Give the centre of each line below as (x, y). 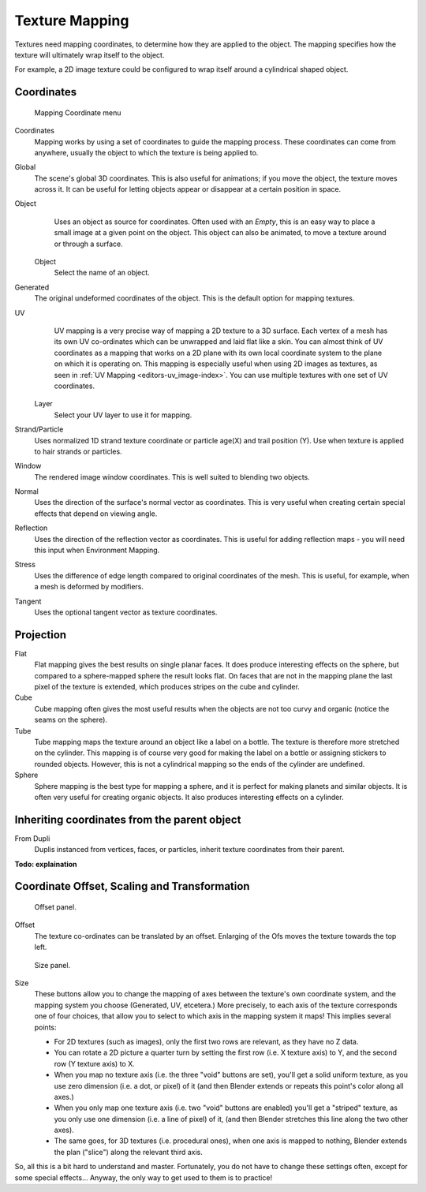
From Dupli (32, 838)
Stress (25, 565)
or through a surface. (88, 244)
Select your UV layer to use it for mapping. (123, 415)
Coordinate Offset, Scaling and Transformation (132, 886)
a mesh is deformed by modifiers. (89, 587)
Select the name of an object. (102, 273)
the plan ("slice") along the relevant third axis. (128, 1152)
